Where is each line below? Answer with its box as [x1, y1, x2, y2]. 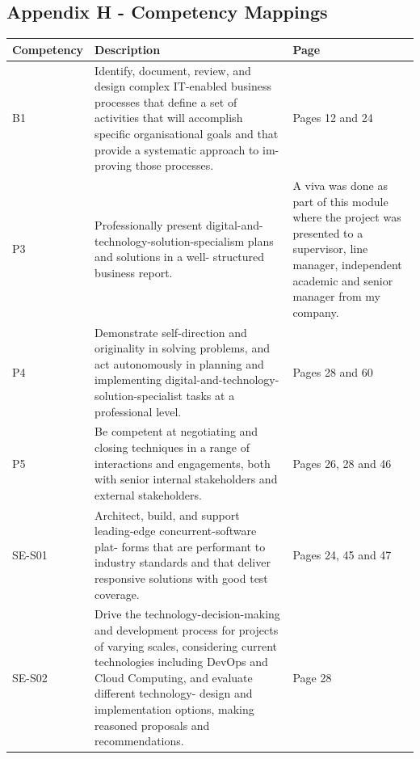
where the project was [292, 209, 401, 226]
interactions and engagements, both [94, 454, 271, 471]
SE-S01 [12, 546, 48, 563]
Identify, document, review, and [94, 61, 251, 78]
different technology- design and [94, 685, 253, 702]
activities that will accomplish [94, 109, 243, 126]
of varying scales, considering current [94, 637, 278, 654]
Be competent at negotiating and [94, 423, 258, 440]
